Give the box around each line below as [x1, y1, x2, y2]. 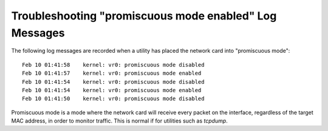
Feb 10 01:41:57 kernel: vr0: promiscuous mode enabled [22, 70, 202, 77]
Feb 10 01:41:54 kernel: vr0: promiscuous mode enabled [22, 87, 202, 93]
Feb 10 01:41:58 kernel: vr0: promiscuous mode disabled [22, 61, 205, 68]
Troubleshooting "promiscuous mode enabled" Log [11, 9, 277, 22]
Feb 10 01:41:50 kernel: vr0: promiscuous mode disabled [22, 95, 205, 102]
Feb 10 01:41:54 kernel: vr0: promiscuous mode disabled [22, 78, 205, 85]
